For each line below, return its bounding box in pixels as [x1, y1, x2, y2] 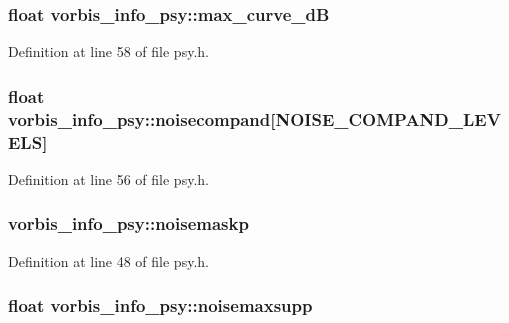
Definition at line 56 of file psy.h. [8, 168, 209, 189]
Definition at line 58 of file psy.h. [8, 41, 209, 62]
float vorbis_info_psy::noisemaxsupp [8, 293, 313, 318]
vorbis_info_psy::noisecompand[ [8, 106, 276, 131]
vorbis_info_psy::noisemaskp [8, 211, 249, 236]
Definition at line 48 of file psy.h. [8, 250, 209, 271]
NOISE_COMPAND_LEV [275, 106, 501, 131]
